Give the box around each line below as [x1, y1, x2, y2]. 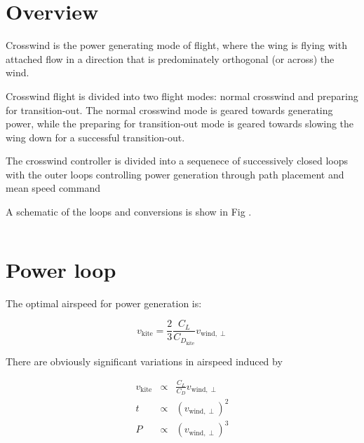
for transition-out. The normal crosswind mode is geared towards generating [6, 102, 333, 117]
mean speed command [6, 181, 101, 195]
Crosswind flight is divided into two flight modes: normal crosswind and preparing [6, 88, 358, 103]
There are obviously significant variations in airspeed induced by [6, 353, 283, 368]
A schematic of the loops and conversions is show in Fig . [6, 204, 252, 219]
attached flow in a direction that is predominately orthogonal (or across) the [6, 51, 335, 66]
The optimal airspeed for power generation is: [6, 295, 202, 310]
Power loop [6, 255, 116, 283]
